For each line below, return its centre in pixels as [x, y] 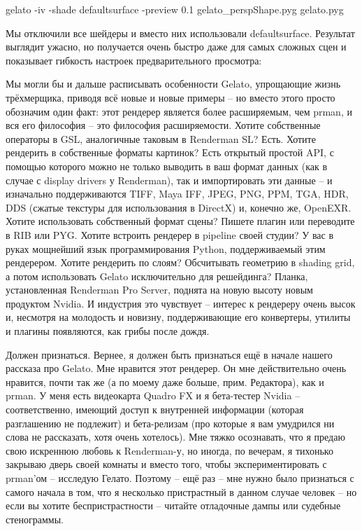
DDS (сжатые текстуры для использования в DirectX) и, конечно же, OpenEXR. [179, 207]
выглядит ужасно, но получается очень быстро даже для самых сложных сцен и [176, 47]
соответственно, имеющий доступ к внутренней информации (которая [155, 409]
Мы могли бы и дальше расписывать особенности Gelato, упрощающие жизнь [173, 84]
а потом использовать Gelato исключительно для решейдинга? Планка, [157, 276]
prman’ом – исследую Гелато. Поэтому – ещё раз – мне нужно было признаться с [180, 478]
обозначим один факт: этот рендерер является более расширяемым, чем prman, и [179, 111]
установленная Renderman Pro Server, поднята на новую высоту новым [159, 290]
